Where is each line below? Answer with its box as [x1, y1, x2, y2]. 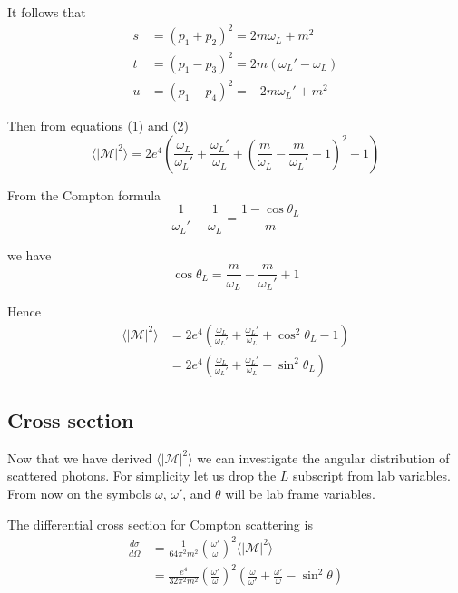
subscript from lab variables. [293, 466, 451, 485]
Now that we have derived [7, 448, 152, 467]
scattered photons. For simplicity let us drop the [7, 466, 277, 485]
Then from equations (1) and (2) [7, 116, 190, 135]
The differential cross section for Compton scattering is [7, 514, 313, 533]
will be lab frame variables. [225, 484, 375, 503]
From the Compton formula [7, 185, 161, 204]
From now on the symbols [7, 484, 151, 503]
